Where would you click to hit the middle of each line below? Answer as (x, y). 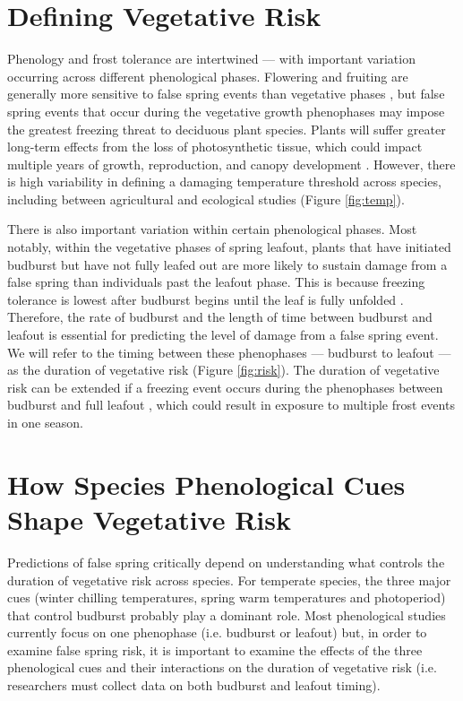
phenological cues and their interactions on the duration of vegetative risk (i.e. (222, 667)
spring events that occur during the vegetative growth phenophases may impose (226, 111)
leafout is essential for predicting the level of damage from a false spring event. (223, 335)
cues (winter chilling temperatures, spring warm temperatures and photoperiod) (227, 597)
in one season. (45, 422)
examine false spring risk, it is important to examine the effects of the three (215, 649)
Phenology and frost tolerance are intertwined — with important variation (211, 59)
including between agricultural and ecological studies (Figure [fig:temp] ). (206, 199)
